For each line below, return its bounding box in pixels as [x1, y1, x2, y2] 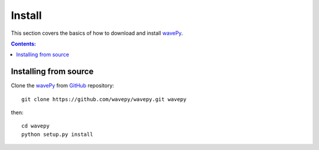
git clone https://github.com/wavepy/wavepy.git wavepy [21, 96, 187, 103]
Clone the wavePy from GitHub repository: [11, 82, 115, 89]
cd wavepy [21, 123, 50, 129]
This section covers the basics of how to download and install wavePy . [11, 30, 183, 37]
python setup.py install [21, 131, 93, 138]
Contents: [11, 40, 37, 47]
